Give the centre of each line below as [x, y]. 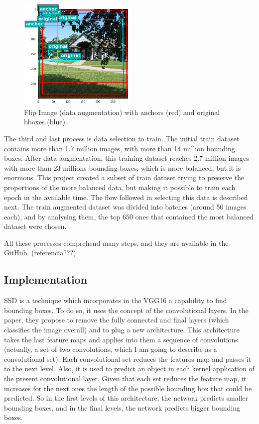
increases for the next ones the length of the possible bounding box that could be [128, 388]
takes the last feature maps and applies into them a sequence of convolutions [121, 339]
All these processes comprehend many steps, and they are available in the [116, 243]
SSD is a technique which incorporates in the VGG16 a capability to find [116, 300]
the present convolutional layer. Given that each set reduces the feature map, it [125, 378]
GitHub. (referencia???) [40, 253]
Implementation [46, 279]
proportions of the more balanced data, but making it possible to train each [120, 187]
